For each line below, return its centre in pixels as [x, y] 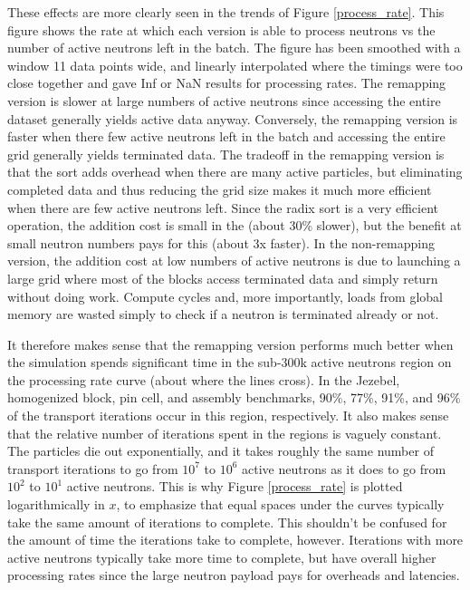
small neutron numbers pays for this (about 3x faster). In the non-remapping [221, 242]
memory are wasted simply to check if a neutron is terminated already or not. [223, 314]
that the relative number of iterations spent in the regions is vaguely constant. [225, 433]
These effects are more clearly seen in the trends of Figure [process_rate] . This [226, 12]
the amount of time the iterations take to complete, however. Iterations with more [235, 540]
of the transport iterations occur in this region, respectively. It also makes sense [228, 416]
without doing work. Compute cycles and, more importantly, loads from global [225, 296]
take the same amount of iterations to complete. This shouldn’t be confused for [227, 522]
